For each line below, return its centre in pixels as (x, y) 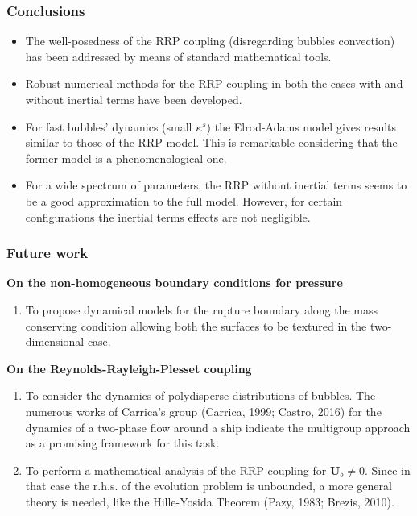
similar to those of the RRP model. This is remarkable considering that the (211, 142)
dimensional (55, 341)
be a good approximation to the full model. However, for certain (184, 200)
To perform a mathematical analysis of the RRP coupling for (176, 470)
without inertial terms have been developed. (134, 99)
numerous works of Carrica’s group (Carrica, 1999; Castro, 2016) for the (203, 411)
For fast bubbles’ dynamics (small (109, 126)
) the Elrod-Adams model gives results (301, 126)
